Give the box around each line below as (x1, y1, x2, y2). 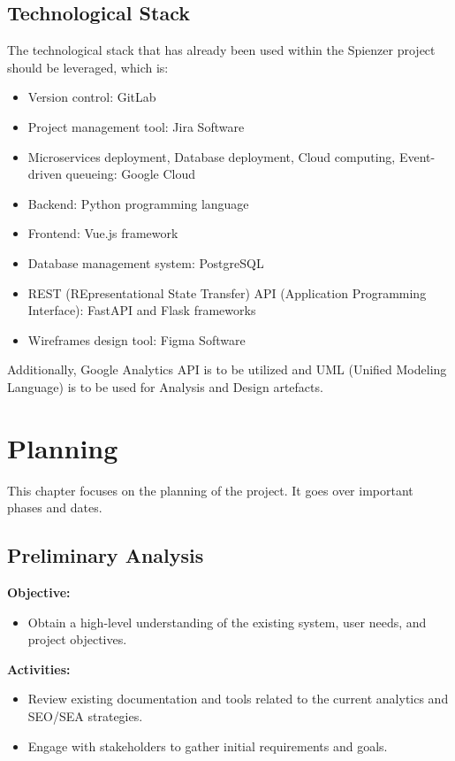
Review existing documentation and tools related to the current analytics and (27, 689, 449, 708)
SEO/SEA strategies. (27, 707, 143, 725)
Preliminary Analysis (7, 542, 204, 569)
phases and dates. (7, 498, 102, 517)
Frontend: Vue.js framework (27, 224, 178, 242)
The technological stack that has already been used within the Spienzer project (7, 41, 436, 59)
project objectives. (27, 630, 127, 649)
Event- (398, 147, 436, 165)
